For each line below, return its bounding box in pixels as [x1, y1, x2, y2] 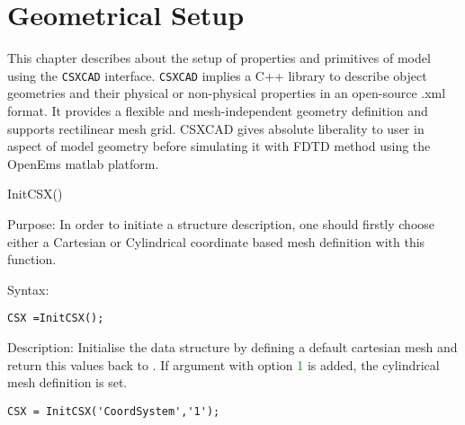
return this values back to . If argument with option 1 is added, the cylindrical [7, 355, 440, 374]
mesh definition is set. [7, 373, 128, 392]
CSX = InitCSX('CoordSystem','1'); [7, 404, 220, 418]
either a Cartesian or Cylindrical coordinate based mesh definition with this [7, 232, 425, 251]
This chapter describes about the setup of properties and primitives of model [7, 49, 431, 67]
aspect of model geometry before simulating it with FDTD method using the [7, 137, 431, 155]
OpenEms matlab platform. [7, 154, 159, 173]
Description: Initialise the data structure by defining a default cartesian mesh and [7, 337, 458, 356]
